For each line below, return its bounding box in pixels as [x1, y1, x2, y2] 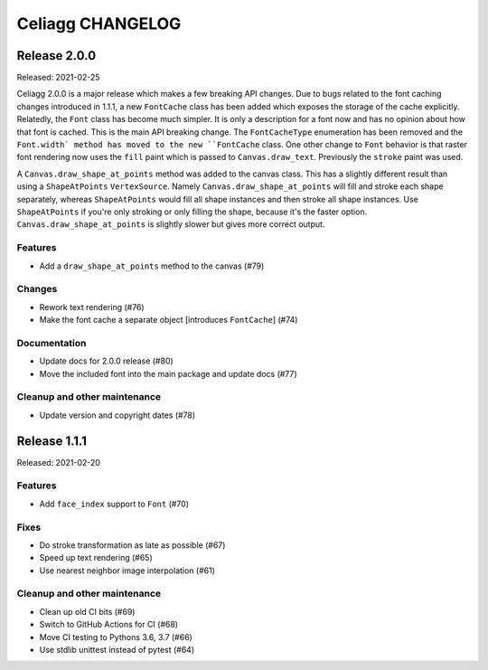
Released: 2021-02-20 [16, 457, 101, 467]
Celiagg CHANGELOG [16, 14, 182, 33]
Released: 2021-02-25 [16, 72, 100, 83]
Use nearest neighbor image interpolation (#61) [39, 565, 216, 576]
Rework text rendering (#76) [39, 301, 145, 312]
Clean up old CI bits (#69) [39, 606, 136, 617]
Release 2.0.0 [16, 48, 97, 63]
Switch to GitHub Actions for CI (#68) [39, 619, 179, 630]
